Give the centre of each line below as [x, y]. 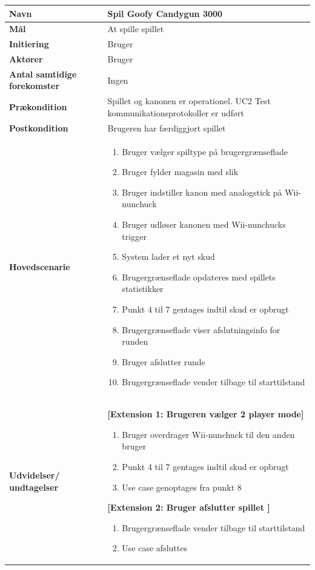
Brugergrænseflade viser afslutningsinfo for [201, 329]
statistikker [143, 289]
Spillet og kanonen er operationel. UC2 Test [189, 101]
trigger [134, 236]
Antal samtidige [43, 74]
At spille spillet [136, 29]
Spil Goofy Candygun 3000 [165, 13]
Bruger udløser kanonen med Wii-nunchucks [204, 224]
